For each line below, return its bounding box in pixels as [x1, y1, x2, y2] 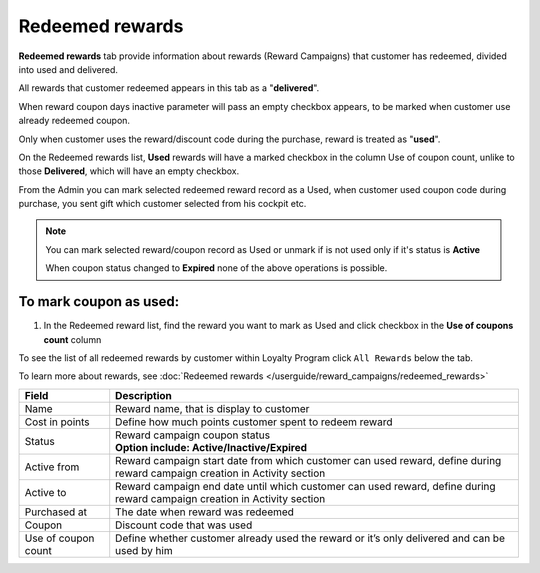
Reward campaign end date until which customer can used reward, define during [115, 479, 496, 493]
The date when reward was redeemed [115, 505, 295, 519]
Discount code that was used [115, 518, 253, 532]
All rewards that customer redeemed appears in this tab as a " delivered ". [18, 82, 320, 94]
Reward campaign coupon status [115, 428, 270, 442]
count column [43, 333, 102, 345]
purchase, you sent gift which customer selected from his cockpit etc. [18, 198, 307, 210]
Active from [24, 460, 80, 474]
